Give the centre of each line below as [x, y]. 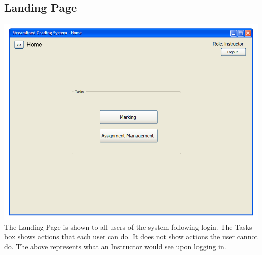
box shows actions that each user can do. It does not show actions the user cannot [131, 237]
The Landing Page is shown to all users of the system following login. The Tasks [128, 227]
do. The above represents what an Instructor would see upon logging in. [115, 246]
